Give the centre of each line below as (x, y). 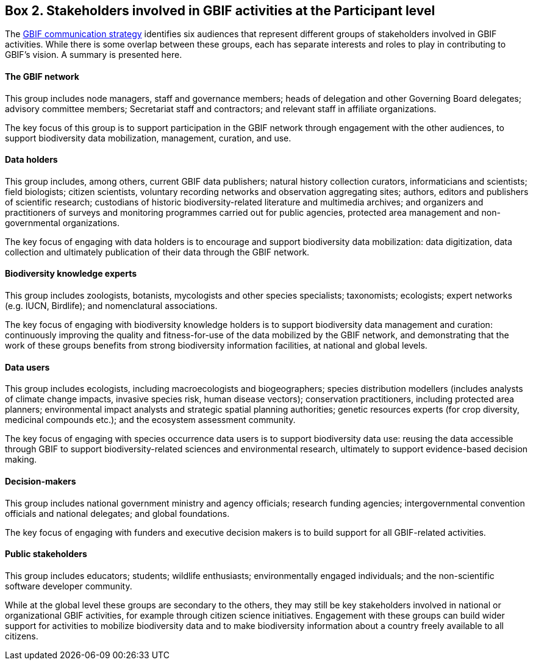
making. (21, 460)
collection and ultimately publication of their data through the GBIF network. (157, 252)
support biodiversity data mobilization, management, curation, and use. (148, 138)
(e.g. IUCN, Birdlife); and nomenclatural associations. (111, 306)
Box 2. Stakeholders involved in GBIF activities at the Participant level (220, 11)
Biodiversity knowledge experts (71, 274)
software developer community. (69, 586)
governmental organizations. (62, 222)
